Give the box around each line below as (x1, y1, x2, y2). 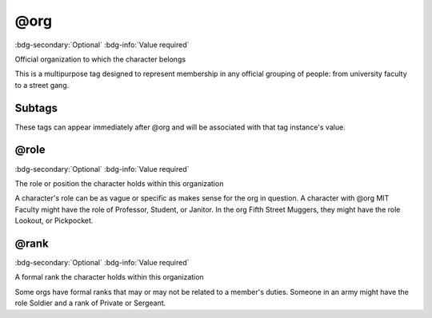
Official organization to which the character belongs (14, 54, 186, 64)
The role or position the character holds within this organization (14, 178, 224, 188)
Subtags (14, 101, 58, 115)
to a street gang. (14, 80, 70, 89)
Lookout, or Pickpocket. (14, 216, 94, 225)
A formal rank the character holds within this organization (14, 272, 204, 282)
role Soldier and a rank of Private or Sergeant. (14, 298, 166, 308)
